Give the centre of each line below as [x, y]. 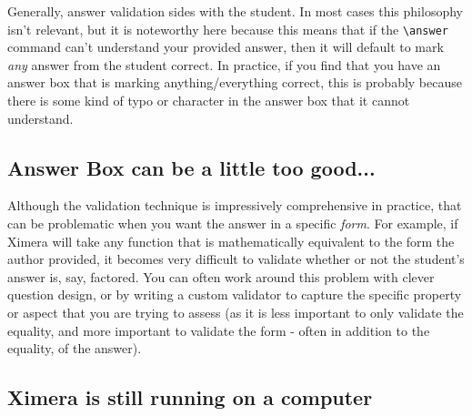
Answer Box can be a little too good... [191, 167]
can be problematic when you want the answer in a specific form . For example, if [233, 223]
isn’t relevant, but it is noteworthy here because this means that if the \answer [228, 29]
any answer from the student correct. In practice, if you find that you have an [224, 64]
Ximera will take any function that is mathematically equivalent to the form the [231, 241]
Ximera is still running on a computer [190, 397]
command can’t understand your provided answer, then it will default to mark [226, 47]
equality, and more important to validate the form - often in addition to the [219, 330]
